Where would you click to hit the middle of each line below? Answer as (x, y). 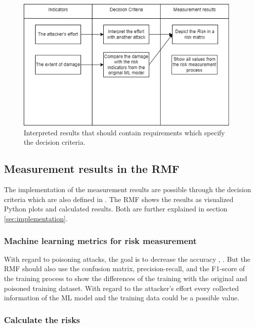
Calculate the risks (42, 319)
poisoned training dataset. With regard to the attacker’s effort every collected (122, 288)
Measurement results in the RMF (92, 169)
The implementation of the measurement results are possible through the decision (127, 189)
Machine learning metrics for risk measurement (101, 240)
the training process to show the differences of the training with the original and (126, 278)
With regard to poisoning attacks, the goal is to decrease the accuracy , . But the (127, 259)
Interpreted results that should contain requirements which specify (124, 132)
